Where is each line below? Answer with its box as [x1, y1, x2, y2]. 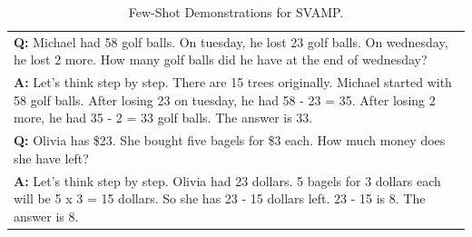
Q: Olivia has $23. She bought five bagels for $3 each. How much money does [14, 131, 446, 150]
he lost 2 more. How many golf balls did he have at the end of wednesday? [14, 50, 428, 69]
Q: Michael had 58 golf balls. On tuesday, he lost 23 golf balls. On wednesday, [14, 32, 448, 51]
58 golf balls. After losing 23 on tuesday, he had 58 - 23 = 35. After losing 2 [14, 90, 436, 109]
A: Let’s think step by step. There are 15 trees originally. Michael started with [14, 73, 452, 92]
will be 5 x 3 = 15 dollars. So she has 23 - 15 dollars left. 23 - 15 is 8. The [14, 189, 426, 208]
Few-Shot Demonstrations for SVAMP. [128, 3, 344, 21]
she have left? [14, 148, 89, 167]
